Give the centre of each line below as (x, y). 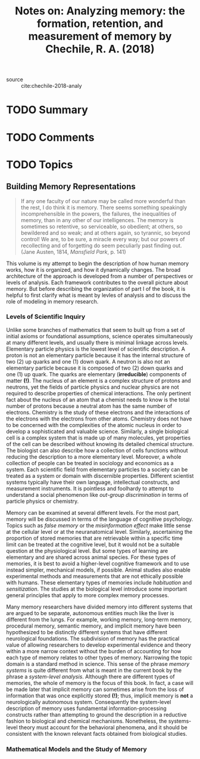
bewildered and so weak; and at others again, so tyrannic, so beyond (105, 233)
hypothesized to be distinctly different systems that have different (87, 632)
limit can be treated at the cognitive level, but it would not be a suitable (93, 544)
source (15, 79)
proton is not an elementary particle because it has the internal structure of (98, 355)
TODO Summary (47, 110)
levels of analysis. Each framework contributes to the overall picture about (97, 282)
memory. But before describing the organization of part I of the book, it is (96, 288)
